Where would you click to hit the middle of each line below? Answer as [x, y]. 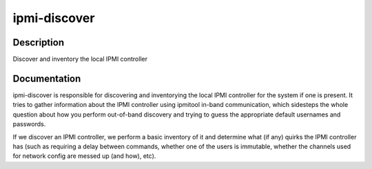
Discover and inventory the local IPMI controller [80, 59]
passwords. [29, 124]
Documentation [47, 78]
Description [39, 42]
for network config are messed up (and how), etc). [84, 156]
